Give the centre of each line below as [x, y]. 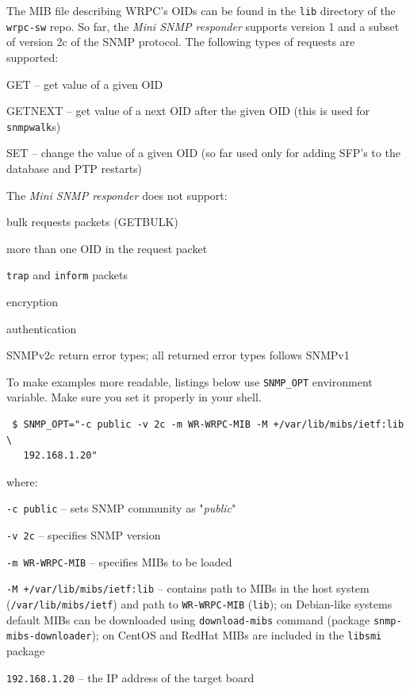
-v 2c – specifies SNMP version [84, 535]
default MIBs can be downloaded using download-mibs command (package [188, 619]
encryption [33, 301]
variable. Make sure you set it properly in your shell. [134, 397]
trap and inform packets [67, 275]
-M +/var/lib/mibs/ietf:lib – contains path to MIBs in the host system [188, 588]
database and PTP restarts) [75, 168]
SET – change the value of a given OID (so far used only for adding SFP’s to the [203, 153]
